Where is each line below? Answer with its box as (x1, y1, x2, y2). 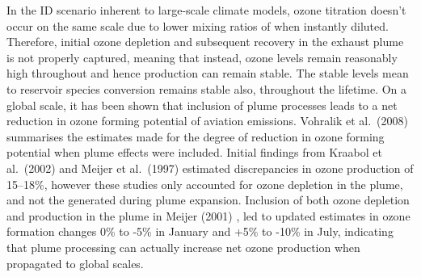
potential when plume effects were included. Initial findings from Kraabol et (6, 144, 383, 161)
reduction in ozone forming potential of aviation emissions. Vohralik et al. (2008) (6, 112, 408, 129)
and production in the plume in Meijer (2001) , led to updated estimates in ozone (6, 207, 410, 224)
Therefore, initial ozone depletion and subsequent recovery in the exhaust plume (6, 33, 404, 50)
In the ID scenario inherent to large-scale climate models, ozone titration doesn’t (6, 2, 406, 18)
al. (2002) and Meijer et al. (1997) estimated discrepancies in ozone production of (6, 159, 414, 176)
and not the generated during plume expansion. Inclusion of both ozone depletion (6, 191, 410, 208)
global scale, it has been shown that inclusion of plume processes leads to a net (6, 96, 398, 113)
